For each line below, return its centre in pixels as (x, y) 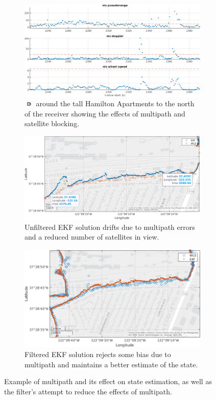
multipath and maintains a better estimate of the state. (111, 364)
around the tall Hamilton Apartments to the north (115, 103)
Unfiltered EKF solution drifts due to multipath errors (110, 227)
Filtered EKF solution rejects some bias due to (98, 354)
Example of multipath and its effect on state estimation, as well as (108, 381)
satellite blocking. (52, 123)
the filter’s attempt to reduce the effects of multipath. (88, 392)
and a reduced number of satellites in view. (92, 237)
